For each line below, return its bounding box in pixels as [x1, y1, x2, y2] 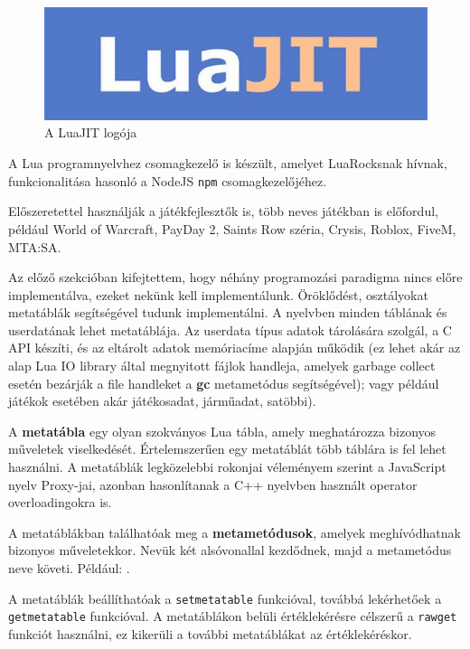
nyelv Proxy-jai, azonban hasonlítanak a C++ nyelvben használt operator [8, 475, 418, 494]
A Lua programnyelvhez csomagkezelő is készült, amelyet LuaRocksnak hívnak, [8, 154, 447, 173]
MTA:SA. [8, 237, 61, 256]
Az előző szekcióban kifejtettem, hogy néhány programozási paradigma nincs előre [8, 268, 463, 287]
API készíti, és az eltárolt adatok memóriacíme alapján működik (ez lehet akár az [8, 338, 461, 357]
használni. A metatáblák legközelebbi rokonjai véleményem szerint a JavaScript [8, 457, 446, 476]
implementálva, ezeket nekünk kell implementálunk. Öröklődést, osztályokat [8, 285, 428, 304]
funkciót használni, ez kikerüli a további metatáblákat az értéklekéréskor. [8, 624, 412, 643]
